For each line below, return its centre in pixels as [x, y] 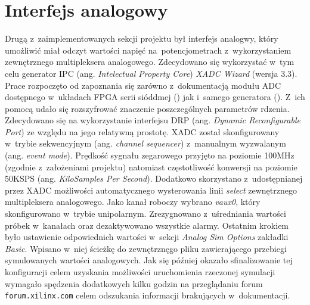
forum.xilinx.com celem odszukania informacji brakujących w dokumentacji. [148, 295]
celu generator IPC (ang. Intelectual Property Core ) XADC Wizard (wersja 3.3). [151, 73]
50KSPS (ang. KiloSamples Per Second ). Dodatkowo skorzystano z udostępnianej [154, 178]
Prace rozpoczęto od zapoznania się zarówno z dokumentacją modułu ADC [143, 85]
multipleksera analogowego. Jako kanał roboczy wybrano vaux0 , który [133, 202]
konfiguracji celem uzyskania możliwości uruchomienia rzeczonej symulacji [140, 272]
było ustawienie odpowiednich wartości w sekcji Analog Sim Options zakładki [147, 237]
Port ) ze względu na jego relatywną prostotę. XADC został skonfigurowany [142, 131]
